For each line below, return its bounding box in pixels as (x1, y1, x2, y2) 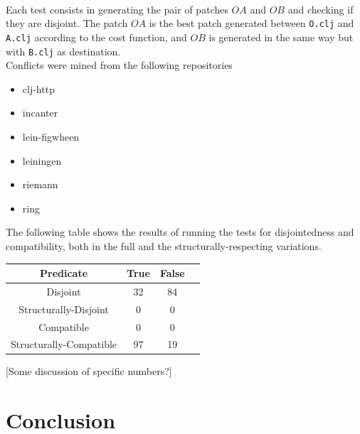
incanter (22, 105, 58, 120)
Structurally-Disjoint (18, 301, 109, 316)
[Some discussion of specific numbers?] (6, 364, 172, 379)
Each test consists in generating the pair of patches (6, 1, 228, 16)
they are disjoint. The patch (6, 16, 128, 31)
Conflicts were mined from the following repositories (6, 58, 233, 72)
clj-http (22, 81, 55, 96)
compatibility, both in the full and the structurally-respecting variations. (6, 238, 322, 253)
